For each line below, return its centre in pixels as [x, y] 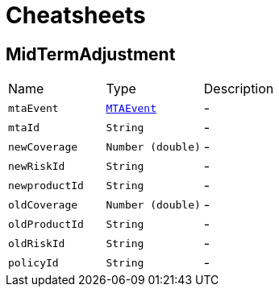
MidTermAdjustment [91, 54]
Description [239, 89]
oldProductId [46, 224]
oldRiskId [37, 243]
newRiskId [37, 166]
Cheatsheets [76, 15]
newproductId [46, 185]
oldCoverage [43, 204]
